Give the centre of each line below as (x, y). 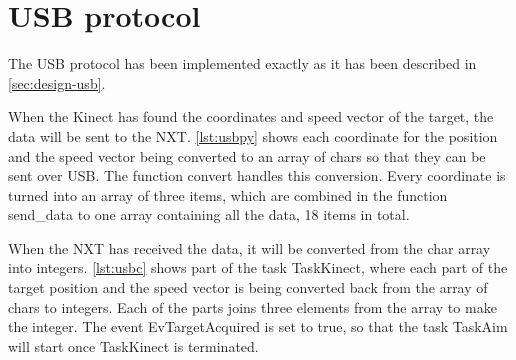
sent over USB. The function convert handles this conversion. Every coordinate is (257, 175)
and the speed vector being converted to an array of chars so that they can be (247, 155)
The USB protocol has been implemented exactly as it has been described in (242, 63)
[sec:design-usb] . (57, 82)
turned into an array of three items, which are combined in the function (228, 194)
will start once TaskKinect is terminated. (133, 345)
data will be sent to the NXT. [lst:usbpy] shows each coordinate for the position (253, 135)
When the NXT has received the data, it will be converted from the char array (249, 247)
